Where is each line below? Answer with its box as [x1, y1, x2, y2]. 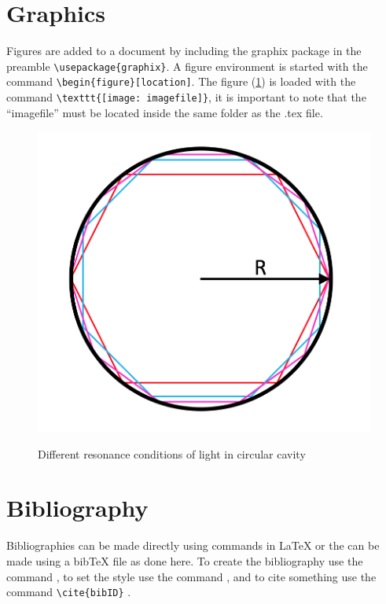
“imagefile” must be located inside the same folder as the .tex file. [6, 104, 323, 120]
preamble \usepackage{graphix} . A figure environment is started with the [6, 57, 368, 74]
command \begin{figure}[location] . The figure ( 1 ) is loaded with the [6, 73, 356, 90]
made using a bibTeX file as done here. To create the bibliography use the [6, 552, 363, 569]
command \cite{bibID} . [6, 584, 131, 600]
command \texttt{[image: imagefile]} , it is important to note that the [6, 89, 366, 105]
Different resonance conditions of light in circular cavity [38, 445, 306, 462]
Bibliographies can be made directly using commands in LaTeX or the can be [6, 537, 380, 554]
